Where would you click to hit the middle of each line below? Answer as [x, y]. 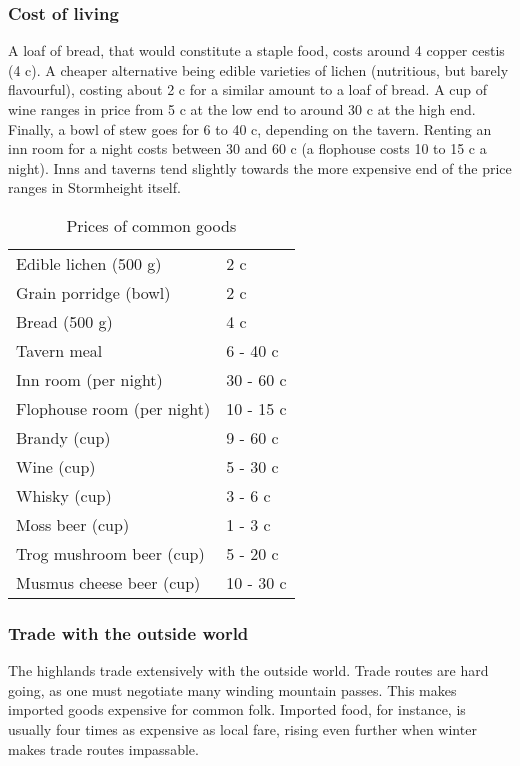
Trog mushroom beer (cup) [110, 553]
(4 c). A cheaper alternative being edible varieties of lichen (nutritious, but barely [258, 69]
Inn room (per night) [89, 379]
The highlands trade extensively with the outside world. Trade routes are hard [248, 670]
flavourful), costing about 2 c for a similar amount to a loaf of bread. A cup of [248, 89]
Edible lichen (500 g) [89, 263]
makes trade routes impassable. [103, 748]
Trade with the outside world [128, 632]
